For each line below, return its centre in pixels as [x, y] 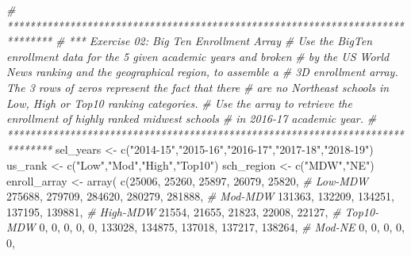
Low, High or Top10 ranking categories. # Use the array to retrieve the [179, 103]
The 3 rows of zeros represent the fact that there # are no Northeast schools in [198, 87]
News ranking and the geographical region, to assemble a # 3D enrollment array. [202, 72]
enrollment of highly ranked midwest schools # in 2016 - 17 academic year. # [192, 118]
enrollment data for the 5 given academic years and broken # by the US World [198, 56]
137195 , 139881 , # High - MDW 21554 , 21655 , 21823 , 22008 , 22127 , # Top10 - [193, 211]
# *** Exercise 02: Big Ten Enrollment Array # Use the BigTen [214, 41]
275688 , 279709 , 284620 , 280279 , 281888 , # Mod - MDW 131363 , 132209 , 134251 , [200, 196]
